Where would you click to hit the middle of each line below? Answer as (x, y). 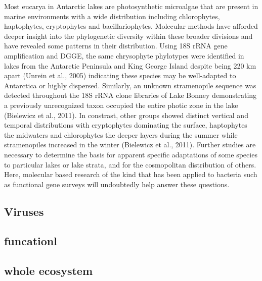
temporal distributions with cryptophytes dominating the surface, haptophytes (126, 125)
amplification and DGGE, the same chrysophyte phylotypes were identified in (124, 55)
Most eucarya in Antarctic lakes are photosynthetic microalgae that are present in (131, 6)
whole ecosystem (49, 271)
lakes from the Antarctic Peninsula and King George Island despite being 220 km (130, 65)
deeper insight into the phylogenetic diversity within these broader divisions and (128, 36)
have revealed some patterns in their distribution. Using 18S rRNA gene (116, 46)
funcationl (31, 241)
